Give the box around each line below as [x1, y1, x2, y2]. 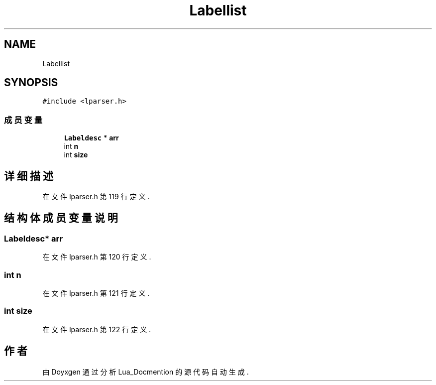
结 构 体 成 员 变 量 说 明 [4, 212, 118, 225]
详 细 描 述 [4, 169, 53, 182]
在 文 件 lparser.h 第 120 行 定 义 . [42, 253, 151, 261]
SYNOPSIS [4, 76, 58, 89]
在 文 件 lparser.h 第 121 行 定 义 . [42, 289, 150, 297]
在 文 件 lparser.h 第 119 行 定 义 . [42, 192, 150, 201]
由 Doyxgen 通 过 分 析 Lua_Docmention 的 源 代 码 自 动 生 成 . [42, 367, 249, 376]
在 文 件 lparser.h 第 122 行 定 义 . [42, 325, 151, 334]
